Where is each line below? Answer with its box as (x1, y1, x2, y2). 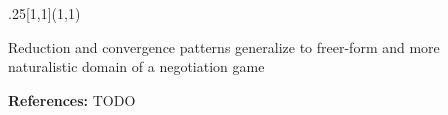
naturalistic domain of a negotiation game (8, 56, 265, 77)
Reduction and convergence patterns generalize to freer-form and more (8, 36, 440, 57)
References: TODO (8, 89, 136, 110)
